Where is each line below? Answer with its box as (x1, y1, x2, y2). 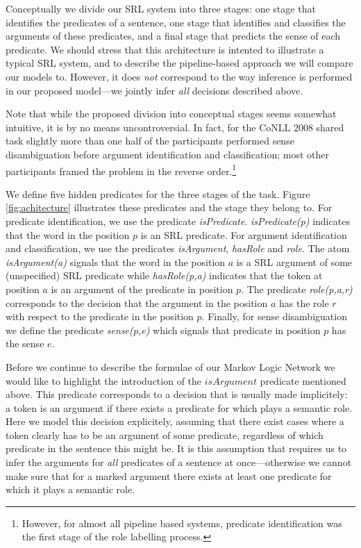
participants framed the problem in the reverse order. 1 (6, 161, 237, 178)
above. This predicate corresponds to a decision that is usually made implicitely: (6, 387, 348, 401)
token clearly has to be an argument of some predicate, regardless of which (6, 427, 324, 442)
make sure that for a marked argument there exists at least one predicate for (6, 468, 332, 483)
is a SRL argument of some (236, 254, 353, 269)
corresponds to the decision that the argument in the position (6, 295, 268, 310)
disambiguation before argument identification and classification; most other (6, 147, 329, 161)
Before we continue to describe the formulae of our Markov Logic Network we (6, 359, 335, 374)
